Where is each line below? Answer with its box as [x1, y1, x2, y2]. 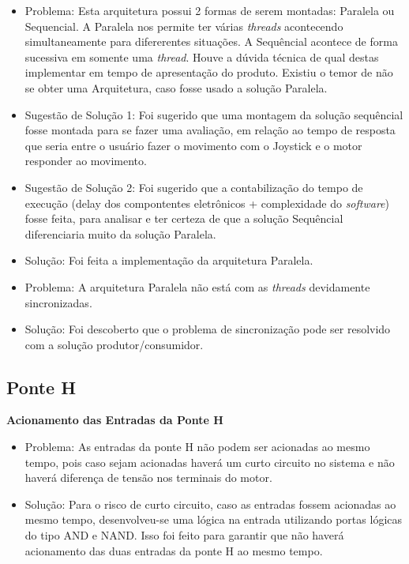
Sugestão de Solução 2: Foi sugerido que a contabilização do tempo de [24, 179, 363, 195]
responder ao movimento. [24, 152, 147, 169]
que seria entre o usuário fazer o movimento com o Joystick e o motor [24, 137, 362, 153]
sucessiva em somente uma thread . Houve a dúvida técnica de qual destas [24, 48, 379, 65]
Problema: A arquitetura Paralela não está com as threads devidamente [24, 278, 370, 295]
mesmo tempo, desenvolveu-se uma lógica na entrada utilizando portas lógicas [24, 511, 402, 528]
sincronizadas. [24, 294, 92, 310]
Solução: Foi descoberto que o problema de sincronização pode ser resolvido [24, 321, 391, 337]
